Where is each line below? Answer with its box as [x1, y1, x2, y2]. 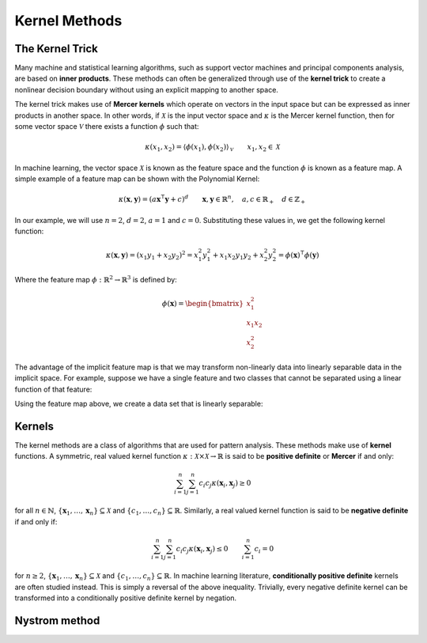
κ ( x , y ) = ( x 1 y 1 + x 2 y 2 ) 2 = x [105, 249, 199, 262]
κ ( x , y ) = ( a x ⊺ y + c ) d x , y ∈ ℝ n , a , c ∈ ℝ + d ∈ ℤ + [119, 194, 306, 206]
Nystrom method [14, 614, 100, 628]
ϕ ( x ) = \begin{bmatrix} [162, 299, 244, 308]
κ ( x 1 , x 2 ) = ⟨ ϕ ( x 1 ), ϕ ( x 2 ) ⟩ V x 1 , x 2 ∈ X [145, 142, 281, 153]
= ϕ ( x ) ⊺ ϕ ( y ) [278, 249, 319, 260]
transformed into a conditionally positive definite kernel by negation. [14, 593, 237, 603]
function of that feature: [14, 384, 93, 394]
